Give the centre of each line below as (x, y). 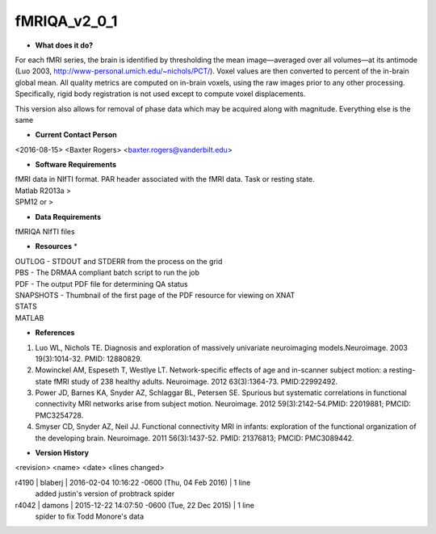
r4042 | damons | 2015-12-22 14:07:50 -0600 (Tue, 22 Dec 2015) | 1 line (134, 505)
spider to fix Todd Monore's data (90, 516)
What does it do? (64, 45)
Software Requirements (76, 165)
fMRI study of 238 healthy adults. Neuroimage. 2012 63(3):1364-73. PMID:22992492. (196, 381)
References (55, 333)
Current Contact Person (76, 135)
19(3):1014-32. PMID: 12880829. (89, 359)
